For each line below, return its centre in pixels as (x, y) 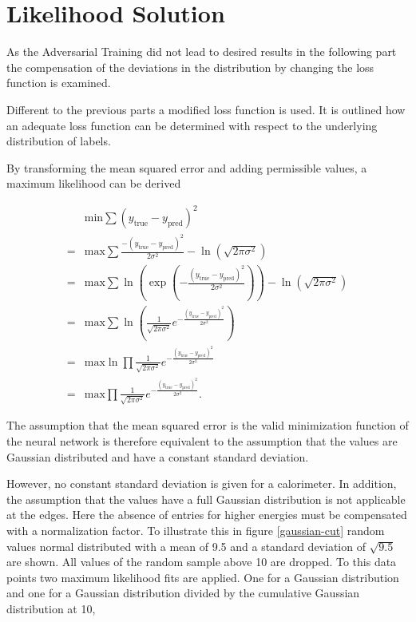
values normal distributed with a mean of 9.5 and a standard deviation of (186, 546)
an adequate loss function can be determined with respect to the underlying (192, 125)
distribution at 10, (51, 608)
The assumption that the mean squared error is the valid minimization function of (208, 425)
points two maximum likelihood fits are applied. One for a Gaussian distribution (203, 577)
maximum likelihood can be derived (94, 183)
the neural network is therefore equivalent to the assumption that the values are (202, 441)
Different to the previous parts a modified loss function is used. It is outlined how (206, 109)
